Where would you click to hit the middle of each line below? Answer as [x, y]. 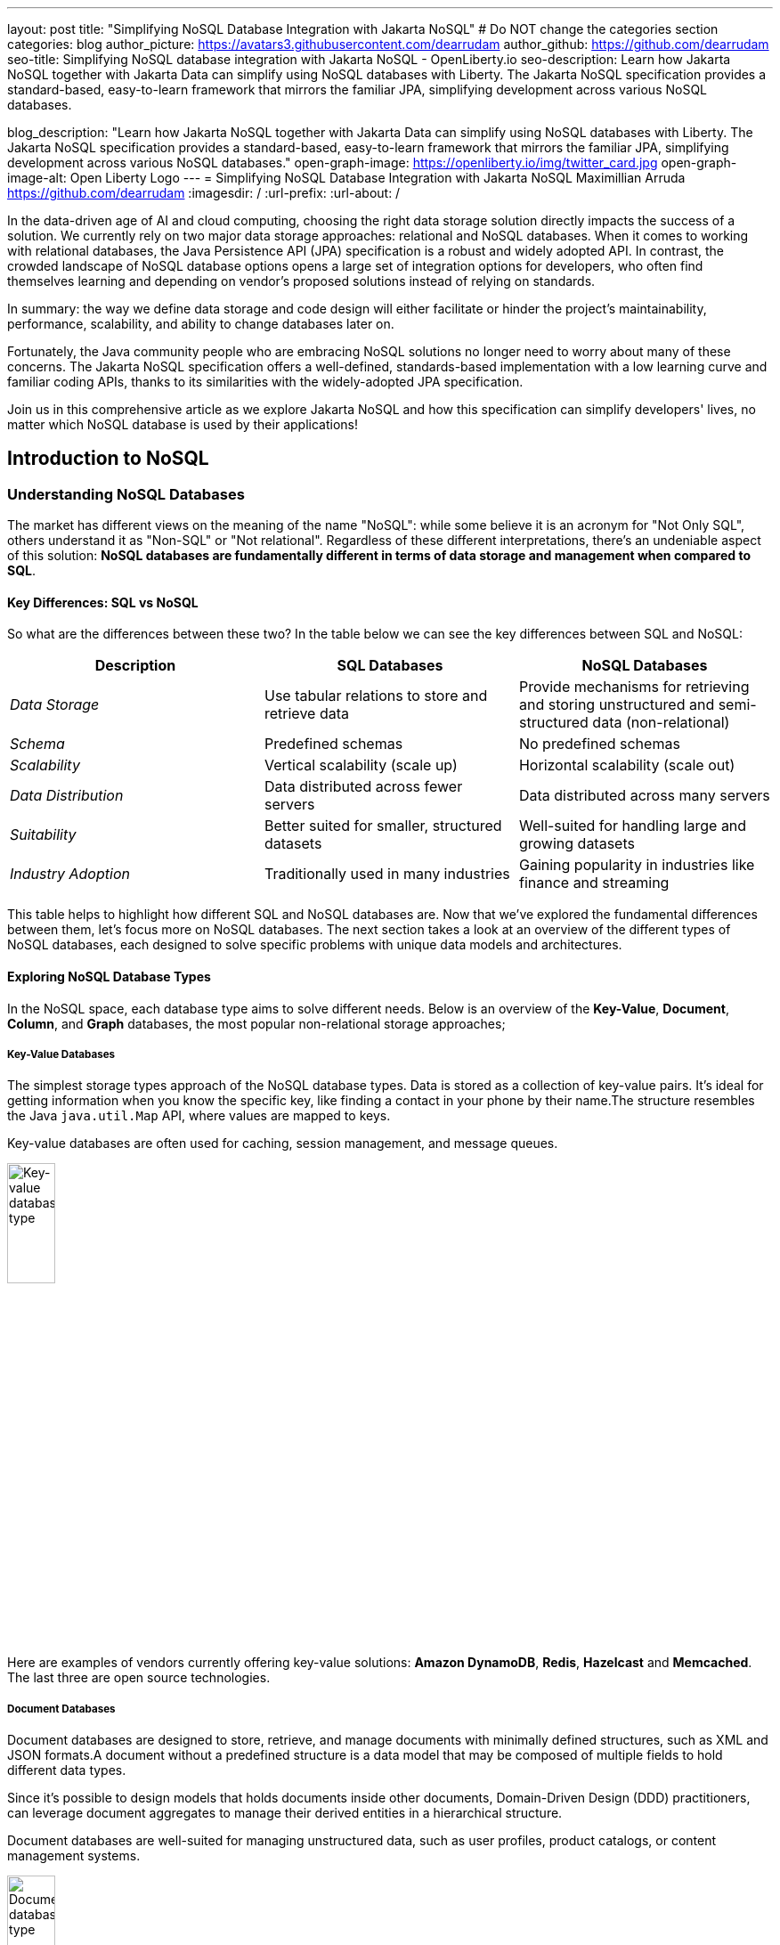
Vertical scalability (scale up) [361, 765]
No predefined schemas [599, 744]
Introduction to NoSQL [108, 459]
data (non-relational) [661, 723]
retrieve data [306, 714]
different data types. [67, 1770]
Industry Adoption [70, 874]
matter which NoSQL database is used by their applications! [183, 424]
